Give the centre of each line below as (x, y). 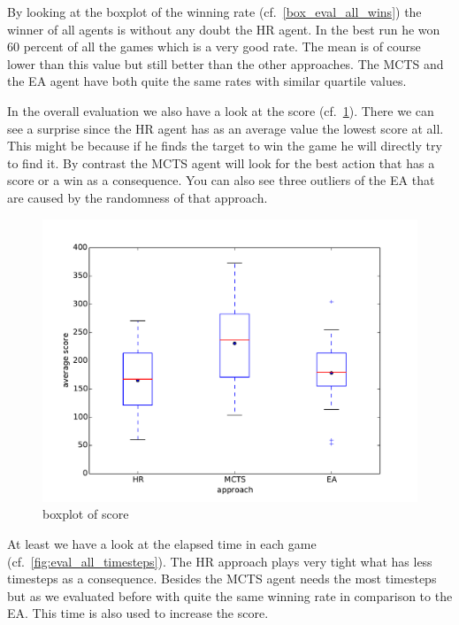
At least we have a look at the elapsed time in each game (162, 543)
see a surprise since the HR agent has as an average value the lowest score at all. (226, 128)
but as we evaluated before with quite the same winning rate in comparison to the (230, 595)
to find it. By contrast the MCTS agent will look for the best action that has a (221, 162)
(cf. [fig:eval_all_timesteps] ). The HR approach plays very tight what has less (220, 561)
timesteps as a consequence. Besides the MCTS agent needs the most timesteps (222, 579)
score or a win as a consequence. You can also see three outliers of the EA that (221, 180)
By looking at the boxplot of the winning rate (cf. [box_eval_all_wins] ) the (214, 12)
